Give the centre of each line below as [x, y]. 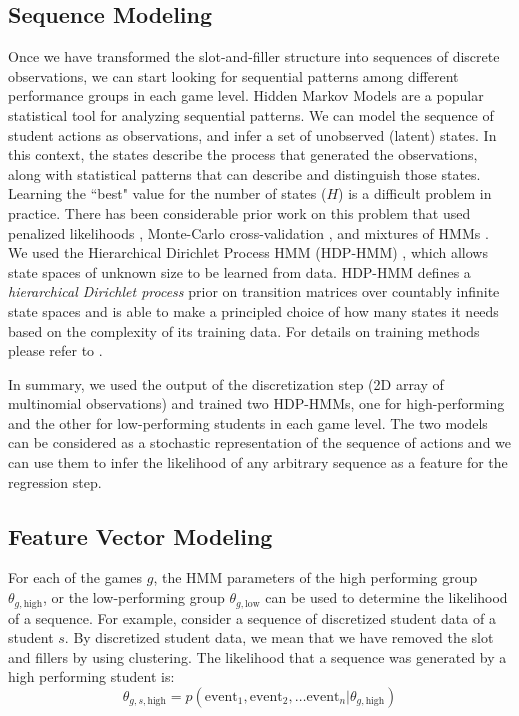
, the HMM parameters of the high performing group [315, 577]
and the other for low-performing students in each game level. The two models [248, 422]
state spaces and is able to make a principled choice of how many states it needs [253, 310]
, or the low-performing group [133, 597]
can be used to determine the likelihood [386, 597]
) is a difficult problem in [415, 193]
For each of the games [75, 577]
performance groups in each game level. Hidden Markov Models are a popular [246, 95]
